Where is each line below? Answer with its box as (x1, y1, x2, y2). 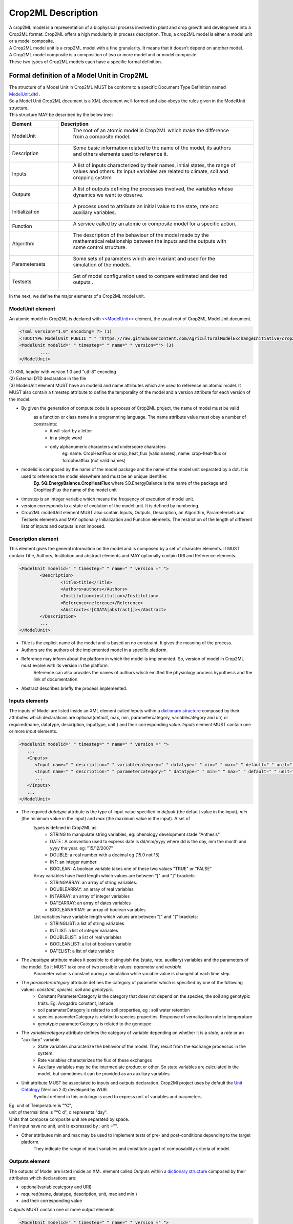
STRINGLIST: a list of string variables (50, 920, 125, 926)
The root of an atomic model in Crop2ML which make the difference (73, 127, 229, 134)
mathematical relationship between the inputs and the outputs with (73, 238, 227, 245)
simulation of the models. (73, 261, 131, 268)
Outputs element (9, 1158, 50, 1165)
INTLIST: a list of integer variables (50, 927, 118, 933)
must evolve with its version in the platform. (21, 662, 109, 668)
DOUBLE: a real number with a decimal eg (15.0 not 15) (50, 852, 160, 858)
